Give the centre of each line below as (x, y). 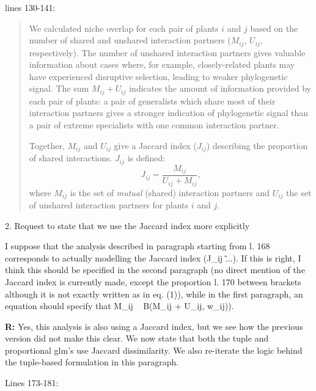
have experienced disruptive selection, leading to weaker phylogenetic (158, 76)
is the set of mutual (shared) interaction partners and (170, 192)
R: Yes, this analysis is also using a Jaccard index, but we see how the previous (154, 326)
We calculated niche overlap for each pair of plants (124, 28)
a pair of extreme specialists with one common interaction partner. (154, 125)
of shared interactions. (71, 158)
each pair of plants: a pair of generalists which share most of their (152, 100)
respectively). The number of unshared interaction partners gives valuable (167, 52)
